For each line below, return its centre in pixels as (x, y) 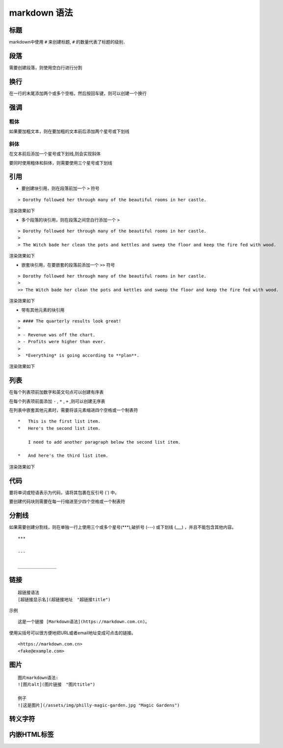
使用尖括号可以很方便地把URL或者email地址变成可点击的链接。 (72, 633)
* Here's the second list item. (59, 428)
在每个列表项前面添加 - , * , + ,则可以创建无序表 (57, 401)
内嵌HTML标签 (31, 735)
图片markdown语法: (38, 678)
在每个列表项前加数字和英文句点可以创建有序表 (56, 392)
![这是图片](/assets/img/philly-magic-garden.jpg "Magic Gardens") (99, 705)
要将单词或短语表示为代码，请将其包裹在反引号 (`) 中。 (64, 492)
